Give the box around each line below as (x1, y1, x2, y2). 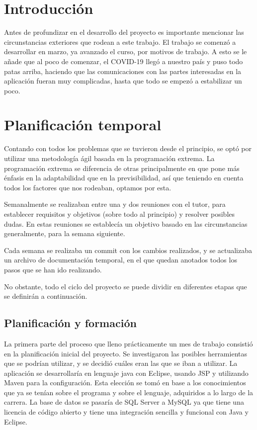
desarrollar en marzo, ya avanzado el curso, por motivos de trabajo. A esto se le (4, 46, 247, 57)
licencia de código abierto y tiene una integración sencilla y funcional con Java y (4, 407, 249, 417)
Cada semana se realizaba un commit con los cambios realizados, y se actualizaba (4, 245, 253, 255)
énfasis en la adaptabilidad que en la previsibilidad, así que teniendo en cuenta (4, 172, 244, 183)
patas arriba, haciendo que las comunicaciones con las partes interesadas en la (4, 66, 242, 76)
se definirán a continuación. (4, 291, 87, 301)
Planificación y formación (4, 315, 137, 331)
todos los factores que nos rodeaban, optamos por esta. (4, 182, 171, 192)
